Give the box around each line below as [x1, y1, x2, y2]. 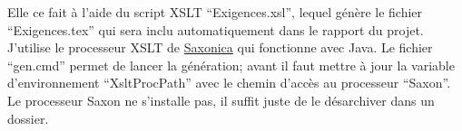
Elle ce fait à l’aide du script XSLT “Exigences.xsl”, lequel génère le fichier [7, 3, 423, 21]
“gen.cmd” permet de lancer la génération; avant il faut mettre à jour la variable [7, 55, 455, 74]
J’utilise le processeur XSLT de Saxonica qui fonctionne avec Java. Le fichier [7, 38, 433, 57]
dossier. [7, 108, 49, 127]
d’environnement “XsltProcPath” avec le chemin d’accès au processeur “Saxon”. [7, 73, 451, 92]
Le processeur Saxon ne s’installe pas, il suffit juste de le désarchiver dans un [7, 90, 435, 109]
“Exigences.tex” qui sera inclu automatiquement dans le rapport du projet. [7, 20, 424, 39]
